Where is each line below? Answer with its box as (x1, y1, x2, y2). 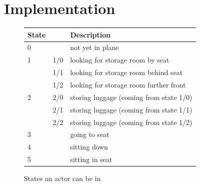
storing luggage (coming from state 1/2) (70, 116, 193, 127)
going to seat (70, 129, 110, 139)
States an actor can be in (24, 173, 101, 183)
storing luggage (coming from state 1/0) (70, 91, 193, 102)
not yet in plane (70, 42, 119, 52)
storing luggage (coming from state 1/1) (70, 104, 193, 114)
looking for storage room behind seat (70, 67, 183, 77)
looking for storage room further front (70, 79, 186, 89)
